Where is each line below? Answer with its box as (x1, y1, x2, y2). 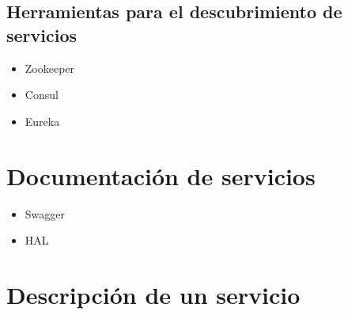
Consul (25, 86, 59, 103)
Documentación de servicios (6, 159, 316, 192)
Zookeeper (25, 59, 75, 76)
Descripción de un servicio (6, 278, 301, 310)
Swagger (25, 205, 66, 222)
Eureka (25, 112, 60, 129)
